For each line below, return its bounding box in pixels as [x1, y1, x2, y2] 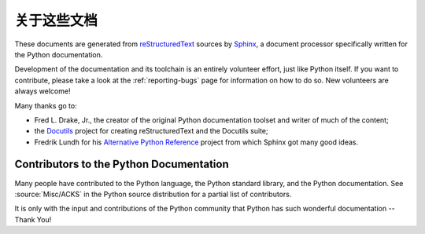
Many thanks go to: [14, 101, 78, 110]
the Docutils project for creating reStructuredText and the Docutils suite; [34, 126, 268, 136]
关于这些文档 [14, 12, 98, 29]
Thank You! [14, 214, 52, 224]
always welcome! [14, 86, 71, 96]
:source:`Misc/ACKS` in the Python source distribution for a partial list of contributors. [14, 189, 292, 199]
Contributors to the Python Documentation [14, 158, 230, 171]
